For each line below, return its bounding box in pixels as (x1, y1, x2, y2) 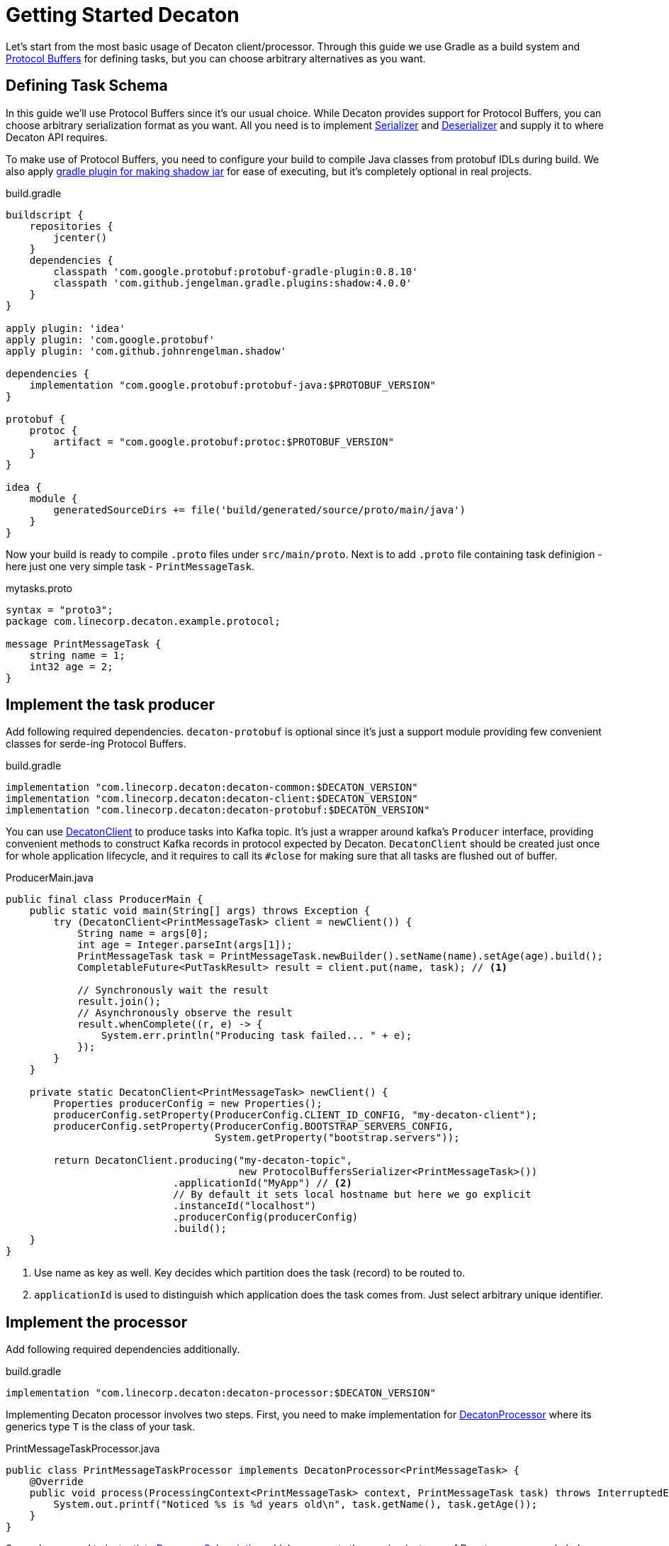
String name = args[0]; (77, 928, 209, 940)
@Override (29, 1476, 84, 1488)
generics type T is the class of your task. (6, 1420, 196, 1433)
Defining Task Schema (6, 77, 168, 95)
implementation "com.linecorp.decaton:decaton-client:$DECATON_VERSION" (6, 793, 418, 805)
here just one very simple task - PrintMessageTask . (6, 560, 254, 572)
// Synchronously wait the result (77, 984, 269, 996)
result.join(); (77, 996, 162, 1008)
